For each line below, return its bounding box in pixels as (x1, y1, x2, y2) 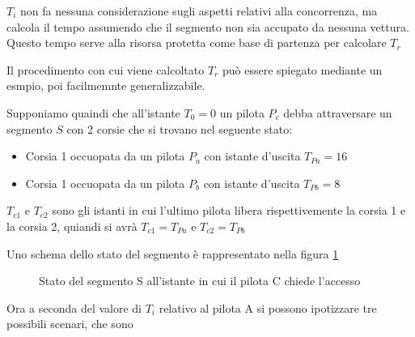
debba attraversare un (283, 104, 392, 121)
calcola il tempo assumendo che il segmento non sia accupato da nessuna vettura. (6, 18, 409, 35)
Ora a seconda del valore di (6, 299, 142, 316)
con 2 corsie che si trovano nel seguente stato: (66, 120, 293, 137)
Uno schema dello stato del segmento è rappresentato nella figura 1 (6, 245, 339, 262)
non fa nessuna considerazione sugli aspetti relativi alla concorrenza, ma (20, 2, 378, 19)
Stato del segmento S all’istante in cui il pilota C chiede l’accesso (39, 272, 361, 289)
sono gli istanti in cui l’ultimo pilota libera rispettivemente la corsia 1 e (52, 202, 406, 219)
